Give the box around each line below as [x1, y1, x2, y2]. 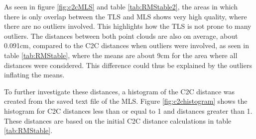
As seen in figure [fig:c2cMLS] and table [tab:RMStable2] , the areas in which [4, 1, 238, 11]
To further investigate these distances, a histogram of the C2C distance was [4, 86, 235, 96]
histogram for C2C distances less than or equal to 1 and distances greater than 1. [4, 105, 253, 116]
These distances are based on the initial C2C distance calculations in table [4, 115, 232, 126]
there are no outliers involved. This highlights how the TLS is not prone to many [4, 21, 252, 31]
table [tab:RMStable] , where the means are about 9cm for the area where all [4, 50, 238, 60]
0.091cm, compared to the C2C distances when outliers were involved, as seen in [4, 40, 249, 51]
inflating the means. [4, 69, 65, 80]
